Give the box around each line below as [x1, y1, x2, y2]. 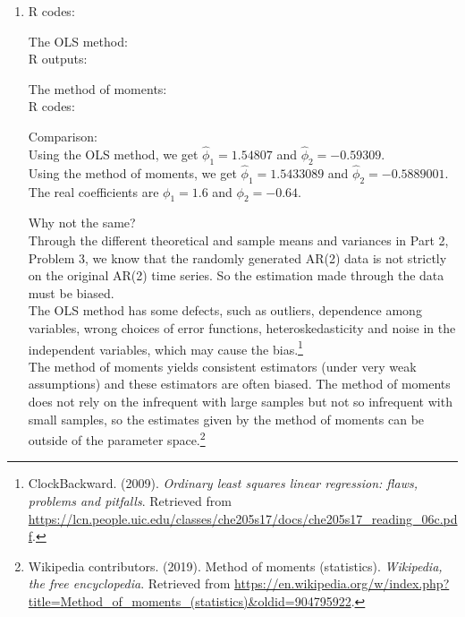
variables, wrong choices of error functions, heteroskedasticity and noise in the [28, 318, 456, 337]
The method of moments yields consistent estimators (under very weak [28, 356, 417, 375]
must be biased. [28, 283, 114, 302]
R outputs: [28, 49, 88, 68]
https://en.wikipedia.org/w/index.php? [234, 574, 450, 593]
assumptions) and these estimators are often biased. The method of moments [28, 374, 451, 393]
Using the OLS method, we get [28, 144, 199, 163]
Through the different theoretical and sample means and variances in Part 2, [28, 230, 449, 249]
